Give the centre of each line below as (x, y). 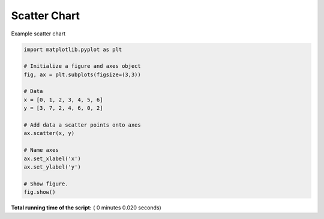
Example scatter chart (38, 34)
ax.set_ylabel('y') (52, 167)
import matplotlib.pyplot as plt (73, 49)
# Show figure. (46, 184)
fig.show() (40, 192)
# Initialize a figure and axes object (82, 66)
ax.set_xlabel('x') (52, 158)
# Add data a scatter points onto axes (82, 125)
